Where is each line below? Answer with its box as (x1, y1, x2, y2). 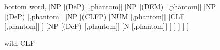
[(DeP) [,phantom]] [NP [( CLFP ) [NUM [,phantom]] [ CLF (4, 11, 185, 21)
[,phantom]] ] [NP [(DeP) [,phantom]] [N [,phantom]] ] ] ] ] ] (4, 21, 189, 31)
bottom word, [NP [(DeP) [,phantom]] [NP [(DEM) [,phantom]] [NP (4, 1, 216, 11)
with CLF (4, 37, 35, 48)
